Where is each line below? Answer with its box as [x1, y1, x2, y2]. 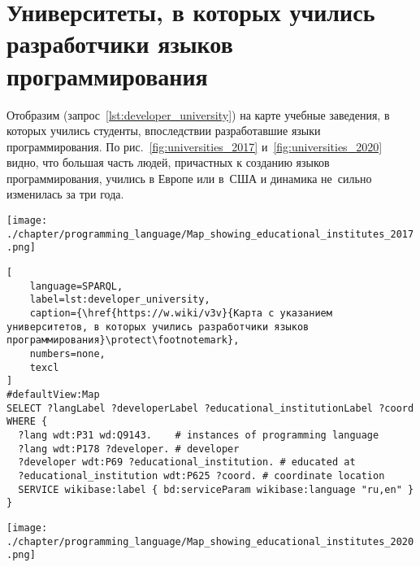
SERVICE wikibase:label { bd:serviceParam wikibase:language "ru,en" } [18, 483, 414, 495]
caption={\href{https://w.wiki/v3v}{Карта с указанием [29, 307, 332, 319]
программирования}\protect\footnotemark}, [6, 334, 240, 347]
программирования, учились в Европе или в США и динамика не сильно [6, 169, 372, 186]
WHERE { [6, 416, 48, 428]
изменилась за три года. [6, 185, 124, 203]
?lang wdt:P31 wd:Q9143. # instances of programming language [18, 429, 379, 441]
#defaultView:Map [6, 388, 100, 400]
